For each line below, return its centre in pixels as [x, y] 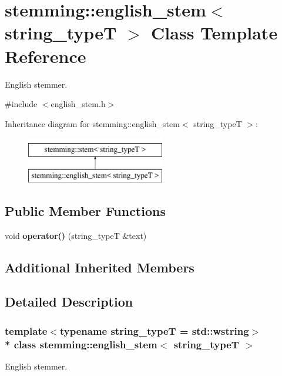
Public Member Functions [85, 210]
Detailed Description [69, 302]
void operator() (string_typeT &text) [76, 235]
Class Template [214, 33]
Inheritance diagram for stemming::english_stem [92, 123]
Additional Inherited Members [100, 267]
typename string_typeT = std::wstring [154, 330]
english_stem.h [78, 104]
